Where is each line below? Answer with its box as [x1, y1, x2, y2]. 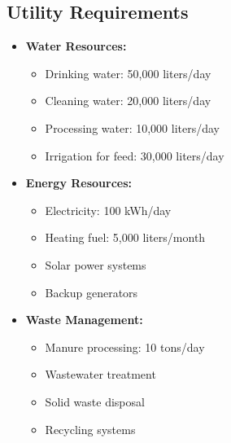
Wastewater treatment [45, 366, 156, 383]
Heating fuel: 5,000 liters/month [45, 229, 206, 246]
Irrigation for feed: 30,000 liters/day [45, 147, 224, 164]
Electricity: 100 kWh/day [45, 201, 172, 218]
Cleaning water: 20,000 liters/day [45, 92, 211, 109]
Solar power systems [45, 256, 146, 273]
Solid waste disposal [45, 393, 145, 410]
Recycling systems [45, 420, 136, 437]
